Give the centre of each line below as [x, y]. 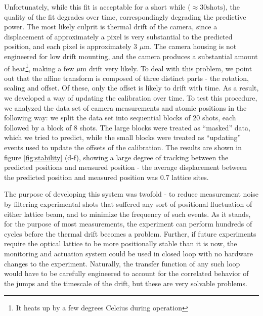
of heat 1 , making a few [39, 67]
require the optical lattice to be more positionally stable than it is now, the [121, 243]
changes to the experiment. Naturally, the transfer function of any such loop [122, 263]
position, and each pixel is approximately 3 [71, 46]
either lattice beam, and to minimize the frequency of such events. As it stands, [127, 214]
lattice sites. [190, 177]
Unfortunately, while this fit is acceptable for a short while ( [97, 7]
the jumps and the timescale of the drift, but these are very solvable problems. [126, 283]
